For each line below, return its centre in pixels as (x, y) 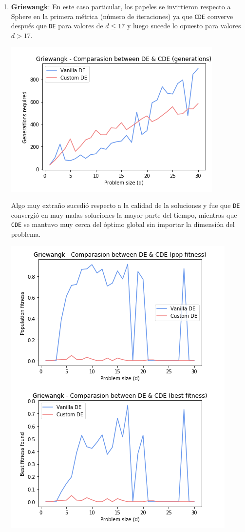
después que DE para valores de (57, 26)
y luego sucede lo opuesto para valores (184, 26)
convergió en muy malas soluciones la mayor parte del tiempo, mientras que (124, 215)
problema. (26, 234)
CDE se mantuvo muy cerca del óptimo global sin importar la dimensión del (123, 224)
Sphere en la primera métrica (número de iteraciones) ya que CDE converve (122, 16)
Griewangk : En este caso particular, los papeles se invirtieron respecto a (121, 6)
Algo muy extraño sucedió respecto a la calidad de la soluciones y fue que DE (125, 205)
